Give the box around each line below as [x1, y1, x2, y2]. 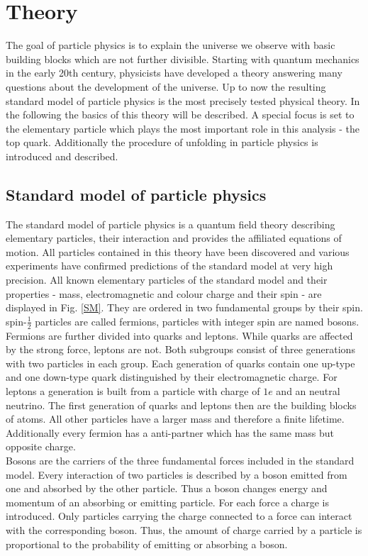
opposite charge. [6, 439, 76, 454]
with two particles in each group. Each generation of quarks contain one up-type [6, 355, 355, 370]
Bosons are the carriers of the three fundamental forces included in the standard [6, 453, 355, 467]
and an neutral [276, 384, 340, 399]
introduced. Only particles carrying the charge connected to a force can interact [6, 508, 352, 523]
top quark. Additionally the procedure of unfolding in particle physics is [6, 135, 318, 150]
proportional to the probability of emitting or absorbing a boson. [6, 536, 288, 551]
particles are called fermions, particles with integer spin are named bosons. [35, 313, 359, 328]
